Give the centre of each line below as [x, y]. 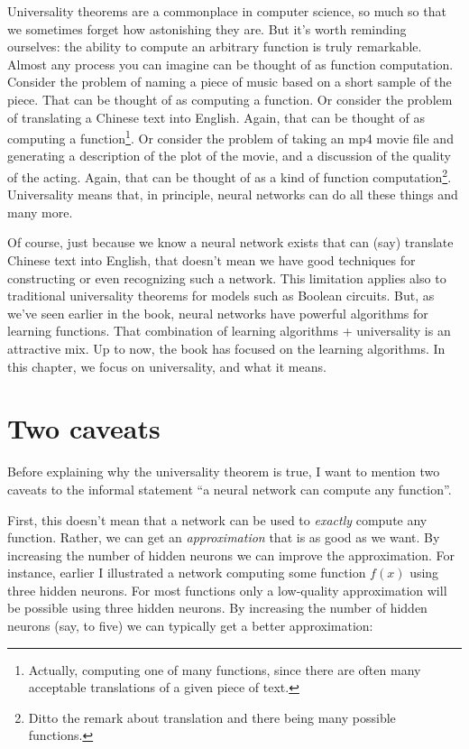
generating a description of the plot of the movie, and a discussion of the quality [229, 156]
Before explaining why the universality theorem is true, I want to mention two [224, 472]
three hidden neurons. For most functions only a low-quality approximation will [227, 590]
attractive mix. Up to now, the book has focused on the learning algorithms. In [226, 348]
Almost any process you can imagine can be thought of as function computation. [230, 64]
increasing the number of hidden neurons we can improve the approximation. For [231, 555]
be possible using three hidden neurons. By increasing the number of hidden [217, 608]
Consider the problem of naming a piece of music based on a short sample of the [230, 82]
